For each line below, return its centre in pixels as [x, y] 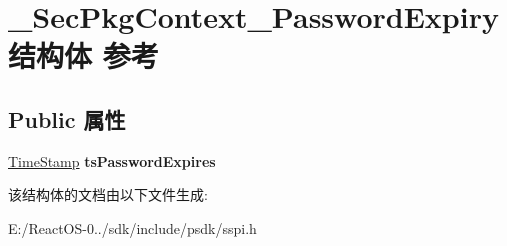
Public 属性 [67, 118]
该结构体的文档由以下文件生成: [108, 194]
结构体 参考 [83, 55]
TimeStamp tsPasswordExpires [112, 160]
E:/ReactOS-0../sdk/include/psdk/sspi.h [132, 227]
